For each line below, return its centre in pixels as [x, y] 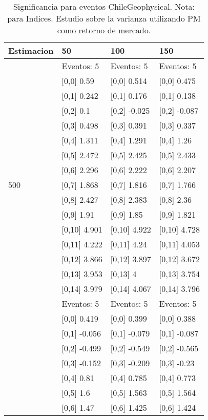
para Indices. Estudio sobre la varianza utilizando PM [104, 18]
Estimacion [31, 50]
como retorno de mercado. [104, 30]
